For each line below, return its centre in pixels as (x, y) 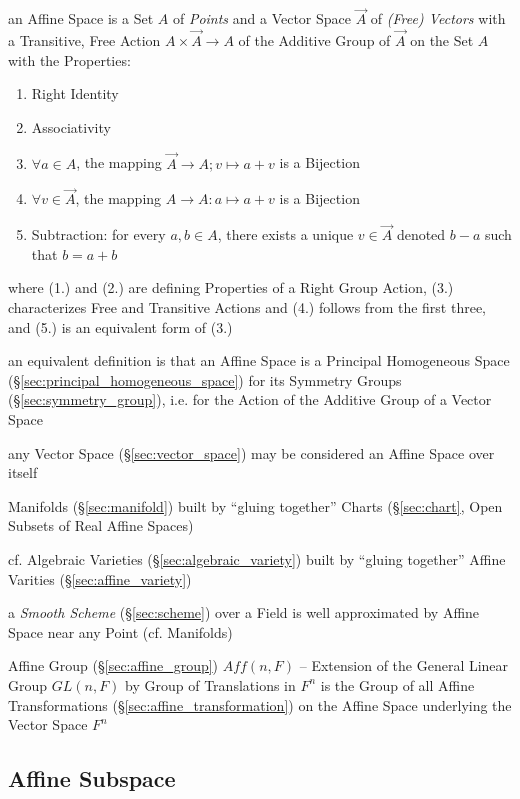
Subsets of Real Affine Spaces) (101, 525)
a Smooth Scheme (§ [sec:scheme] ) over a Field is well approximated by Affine (244, 612)
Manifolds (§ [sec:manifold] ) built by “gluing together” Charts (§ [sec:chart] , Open (255, 505)
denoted (421, 234)
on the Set (442, 40)
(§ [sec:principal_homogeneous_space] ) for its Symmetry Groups (205, 379)
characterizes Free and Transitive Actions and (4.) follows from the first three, (247, 307)
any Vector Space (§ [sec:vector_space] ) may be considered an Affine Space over (251, 452)
